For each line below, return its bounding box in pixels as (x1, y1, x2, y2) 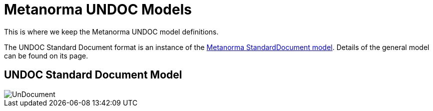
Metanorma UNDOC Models (4, 1, 192, 18)
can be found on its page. (4, 51, 88, 60)
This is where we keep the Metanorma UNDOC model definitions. (4, 27, 219, 36)
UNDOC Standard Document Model (4, 68, 182, 81)
